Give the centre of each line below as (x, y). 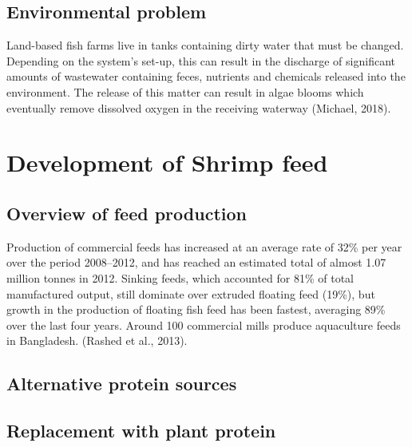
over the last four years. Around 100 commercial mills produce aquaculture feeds (204, 324)
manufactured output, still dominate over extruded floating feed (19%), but (191, 293)
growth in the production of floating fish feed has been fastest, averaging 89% (196, 309)
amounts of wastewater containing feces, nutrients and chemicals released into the (206, 76)
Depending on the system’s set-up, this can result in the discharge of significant (201, 60)
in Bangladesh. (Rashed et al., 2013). (97, 340)
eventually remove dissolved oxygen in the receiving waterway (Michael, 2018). (199, 107)
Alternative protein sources (122, 384)
